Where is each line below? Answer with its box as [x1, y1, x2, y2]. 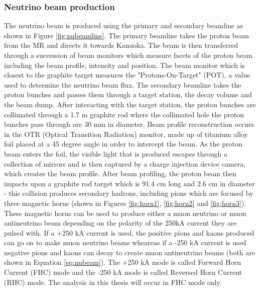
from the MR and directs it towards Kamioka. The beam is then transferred [4, 40, 238, 50]
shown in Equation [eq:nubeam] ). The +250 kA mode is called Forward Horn [4, 257, 241, 267]
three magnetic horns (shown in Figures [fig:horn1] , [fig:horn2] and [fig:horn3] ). [4, 197, 246, 208]
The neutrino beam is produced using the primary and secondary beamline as [4, 20, 243, 31]
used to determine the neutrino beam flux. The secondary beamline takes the [4, 79, 241, 90]
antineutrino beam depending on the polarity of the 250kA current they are [4, 217, 237, 228]
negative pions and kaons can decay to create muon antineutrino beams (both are [4, 247, 255, 257]
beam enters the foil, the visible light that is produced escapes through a [4, 148, 228, 159]
